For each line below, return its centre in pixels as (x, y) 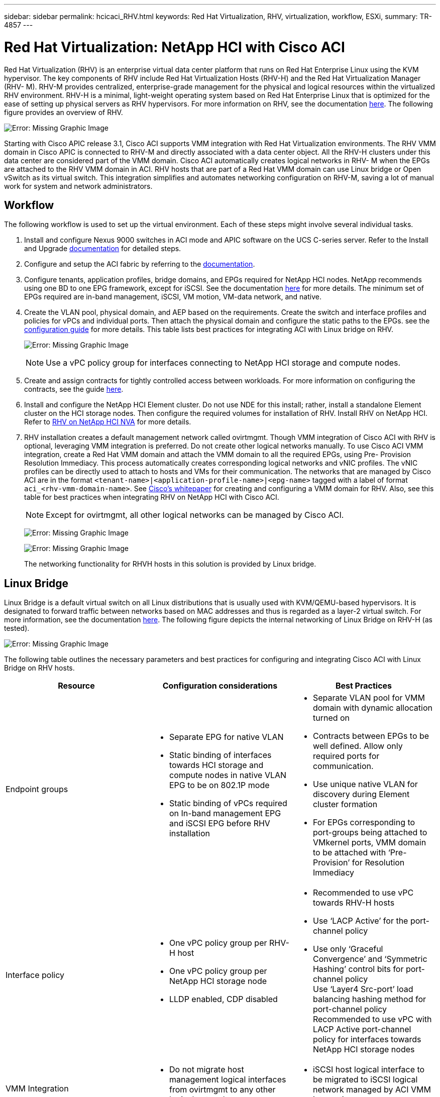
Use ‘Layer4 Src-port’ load (363, 989)
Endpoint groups (37, 789)
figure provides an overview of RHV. (64, 112)
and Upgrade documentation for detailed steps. (103, 249)
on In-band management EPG (225, 813)
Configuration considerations (220, 686)
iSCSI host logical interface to (369, 1070)
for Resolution (378, 863)
